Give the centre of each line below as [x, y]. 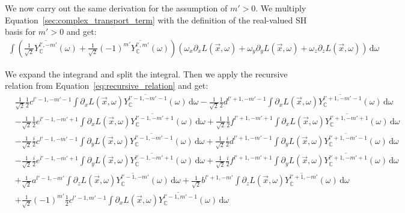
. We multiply [281, 8]
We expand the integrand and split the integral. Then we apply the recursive [146, 73]
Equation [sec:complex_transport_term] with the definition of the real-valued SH [156, 19]
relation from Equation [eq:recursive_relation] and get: [107, 85]
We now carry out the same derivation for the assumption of [116, 8]
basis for [20, 31]
